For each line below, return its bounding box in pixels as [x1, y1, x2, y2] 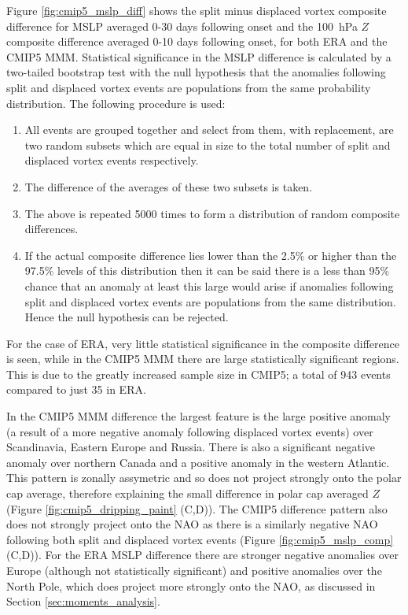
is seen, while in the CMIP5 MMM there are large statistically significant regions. [6, 350, 399, 367]
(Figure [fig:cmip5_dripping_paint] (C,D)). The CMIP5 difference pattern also [6, 500, 388, 517]
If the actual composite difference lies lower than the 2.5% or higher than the [24, 246, 397, 263]
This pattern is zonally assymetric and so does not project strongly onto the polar [6, 469, 402, 486]
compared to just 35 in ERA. [6, 381, 146, 398]
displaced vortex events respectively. [24, 152, 199, 169]
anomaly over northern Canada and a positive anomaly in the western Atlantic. [6, 454, 390, 470]
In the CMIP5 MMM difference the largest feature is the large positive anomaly [6, 408, 391, 424]
